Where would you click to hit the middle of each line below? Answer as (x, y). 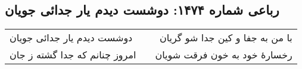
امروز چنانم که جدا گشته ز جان (73, 55)
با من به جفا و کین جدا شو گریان (226, 38)
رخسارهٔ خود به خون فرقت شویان (224, 55)
